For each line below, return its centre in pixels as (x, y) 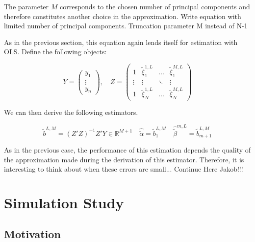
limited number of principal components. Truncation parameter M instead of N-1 (126, 26)
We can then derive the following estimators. (71, 112)
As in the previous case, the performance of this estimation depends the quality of (127, 150)
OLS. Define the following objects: (55, 52)
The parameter (26, 6)
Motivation (32, 233)
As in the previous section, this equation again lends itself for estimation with (121, 42)
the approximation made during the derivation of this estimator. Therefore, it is (124, 159)
